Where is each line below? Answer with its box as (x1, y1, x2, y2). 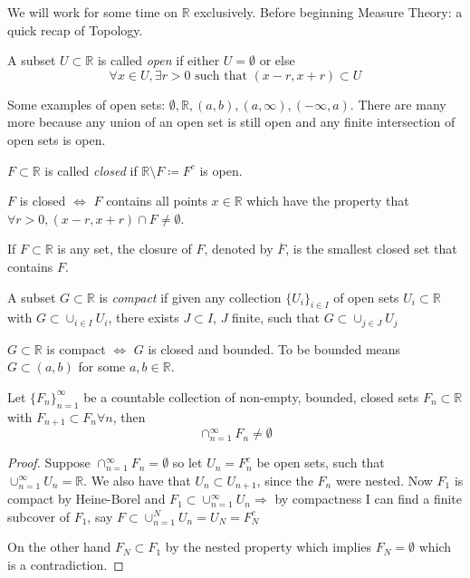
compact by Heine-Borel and (7, 489, 166, 508)
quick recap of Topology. (7, 20, 143, 39)
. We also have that (83, 470, 191, 489)
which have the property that (246, 191, 409, 210)
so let (172, 453, 203, 472)
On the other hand (7, 537, 111, 556)
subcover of (7, 506, 70, 525)
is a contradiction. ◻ (7, 555, 124, 574)
